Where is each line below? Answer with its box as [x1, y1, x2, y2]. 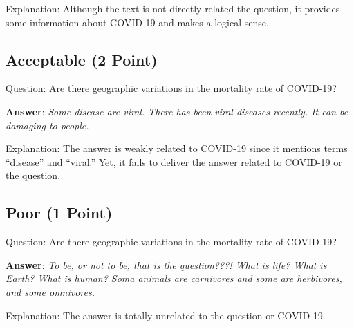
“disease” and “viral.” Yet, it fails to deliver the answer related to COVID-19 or [6, 154, 342, 169]
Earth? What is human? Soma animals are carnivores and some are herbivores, [6, 271, 342, 286]
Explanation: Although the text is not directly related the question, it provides [6, 1, 340, 15]
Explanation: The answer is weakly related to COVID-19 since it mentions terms [6, 141, 348, 156]
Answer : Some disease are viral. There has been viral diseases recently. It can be [6, 104, 348, 118]
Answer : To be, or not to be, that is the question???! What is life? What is [6, 257, 327, 272]
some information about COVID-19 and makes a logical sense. [6, 15, 269, 29]
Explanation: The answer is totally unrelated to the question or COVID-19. [6, 308, 326, 322]
